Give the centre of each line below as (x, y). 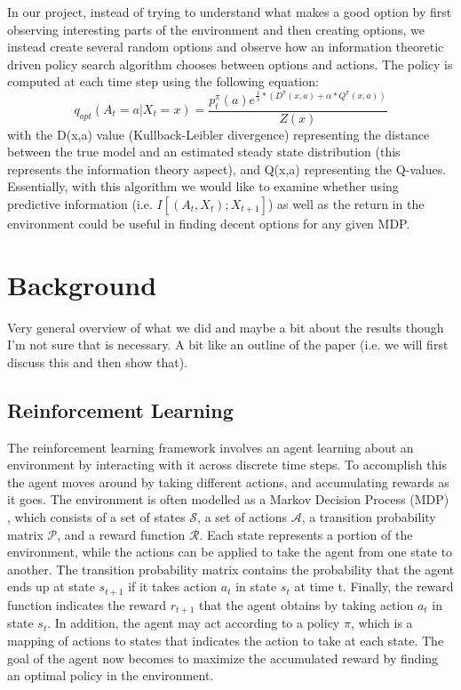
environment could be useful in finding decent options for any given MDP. (209, 223)
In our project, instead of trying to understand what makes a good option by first (230, 12)
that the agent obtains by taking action (306, 604)
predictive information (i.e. (80, 203)
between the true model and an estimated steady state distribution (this (204, 152)
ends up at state (51, 586)
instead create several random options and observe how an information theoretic (226, 47)
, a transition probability (369, 517)
